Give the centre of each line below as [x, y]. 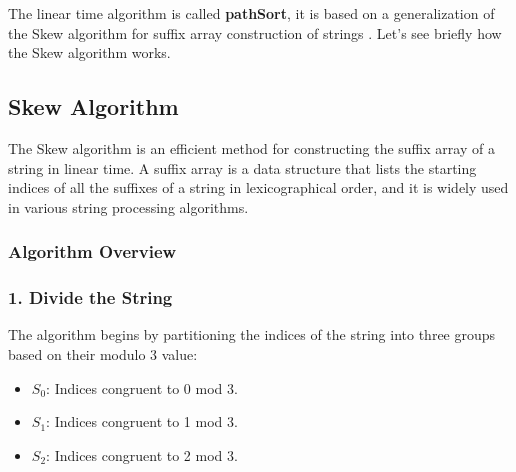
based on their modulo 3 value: [103, 354]
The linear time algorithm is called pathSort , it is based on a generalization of [251, 13]
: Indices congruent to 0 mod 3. [142, 387]
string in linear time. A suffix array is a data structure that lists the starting [242, 167]
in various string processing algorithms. [128, 206]
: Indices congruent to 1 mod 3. [142, 421]
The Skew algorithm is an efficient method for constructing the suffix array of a [251, 147]
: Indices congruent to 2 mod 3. [142, 454]
